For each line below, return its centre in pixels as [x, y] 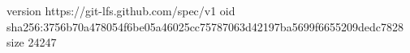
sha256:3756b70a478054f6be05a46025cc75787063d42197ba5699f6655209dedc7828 [205, 26]
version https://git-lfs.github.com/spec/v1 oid [121, 10]
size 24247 [32, 42]
